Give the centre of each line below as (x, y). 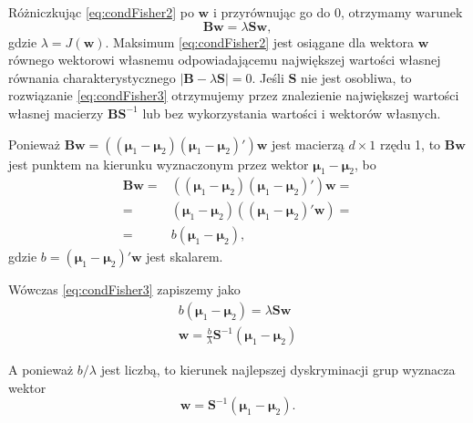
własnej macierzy (56, 113)
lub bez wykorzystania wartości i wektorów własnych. (292, 113)
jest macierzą (308, 144)
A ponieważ (41, 370)
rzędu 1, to (410, 144)
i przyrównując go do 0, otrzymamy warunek (338, 12)
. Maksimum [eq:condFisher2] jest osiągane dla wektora (260, 41)
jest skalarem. (185, 257)
